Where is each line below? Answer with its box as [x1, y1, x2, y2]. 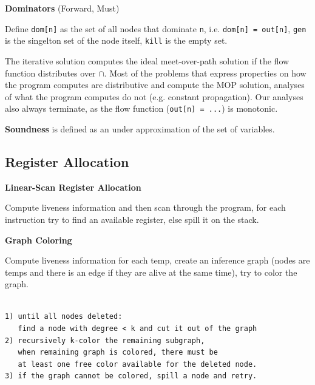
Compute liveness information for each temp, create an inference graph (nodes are [5, 254, 310, 267]
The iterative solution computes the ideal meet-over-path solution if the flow [5, 54, 290, 67]
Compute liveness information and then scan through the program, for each [5, 201, 286, 214]
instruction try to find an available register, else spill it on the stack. [5, 213, 259, 225]
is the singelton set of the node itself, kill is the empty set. [5, 34, 228, 47]
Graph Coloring [5, 233, 72, 246]
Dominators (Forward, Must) [5, 2, 120, 14]
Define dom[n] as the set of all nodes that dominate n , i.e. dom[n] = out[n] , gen [5, 22, 307, 35]
